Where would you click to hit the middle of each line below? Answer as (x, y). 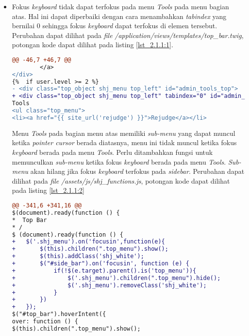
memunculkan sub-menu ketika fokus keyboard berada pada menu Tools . (119, 161)
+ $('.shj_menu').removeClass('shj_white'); (109, 285)
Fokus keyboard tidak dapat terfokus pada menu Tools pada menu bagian (120, 6)
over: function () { (45, 321)
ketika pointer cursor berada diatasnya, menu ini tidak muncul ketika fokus (124, 142)
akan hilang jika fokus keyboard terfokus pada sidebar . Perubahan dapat (137, 171)
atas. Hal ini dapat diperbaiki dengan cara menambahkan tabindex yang (119, 16)
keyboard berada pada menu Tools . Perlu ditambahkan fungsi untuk (112, 152)
